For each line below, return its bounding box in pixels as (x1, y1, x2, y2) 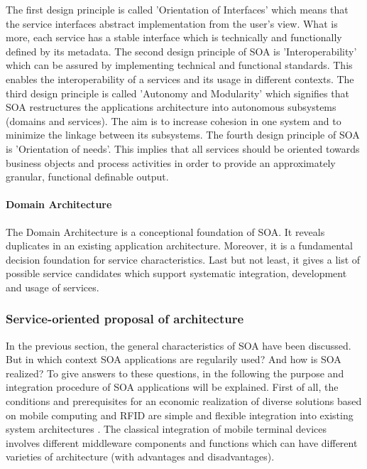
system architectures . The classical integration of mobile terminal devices (6, 421, 327, 436)
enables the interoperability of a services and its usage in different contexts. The (6, 71, 354, 86)
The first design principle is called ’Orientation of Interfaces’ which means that (6, 2, 349, 16)
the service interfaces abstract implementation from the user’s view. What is (6, 16, 338, 31)
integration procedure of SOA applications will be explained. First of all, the (6, 379, 339, 394)
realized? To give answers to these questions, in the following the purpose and (6, 365, 344, 380)
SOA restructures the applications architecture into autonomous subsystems (6, 99, 336, 114)
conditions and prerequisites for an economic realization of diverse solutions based (6, 394, 362, 409)
